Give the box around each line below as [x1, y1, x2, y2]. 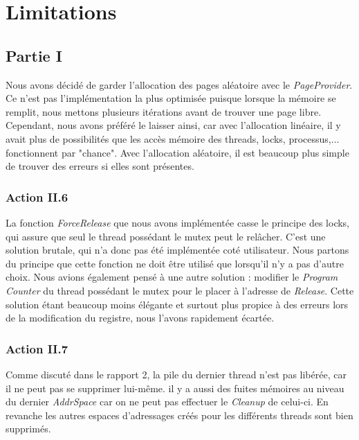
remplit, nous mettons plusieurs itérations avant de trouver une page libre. [6, 104, 322, 118]
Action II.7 [6, 340, 68, 357]
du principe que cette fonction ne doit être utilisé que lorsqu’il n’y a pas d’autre [6, 256, 344, 270]
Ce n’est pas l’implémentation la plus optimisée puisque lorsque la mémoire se [6, 91, 336, 105]
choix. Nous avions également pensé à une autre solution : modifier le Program [6, 270, 338, 284]
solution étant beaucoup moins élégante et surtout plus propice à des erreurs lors [6, 297, 349, 311]
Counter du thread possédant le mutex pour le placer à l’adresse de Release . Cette [6, 283, 354, 297]
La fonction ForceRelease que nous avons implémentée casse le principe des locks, [6, 215, 350, 229]
